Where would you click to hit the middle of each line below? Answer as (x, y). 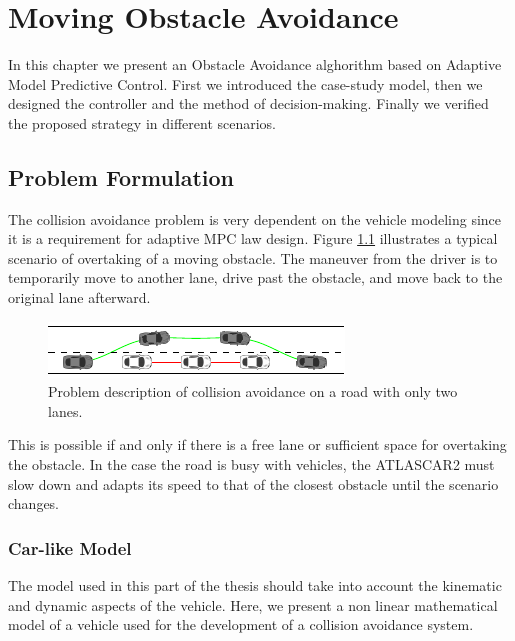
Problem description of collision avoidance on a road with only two (253, 391)
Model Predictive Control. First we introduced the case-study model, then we (245, 83)
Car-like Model (70, 547)
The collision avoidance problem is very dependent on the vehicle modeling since (255, 218)
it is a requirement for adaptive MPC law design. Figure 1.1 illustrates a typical (253, 238)
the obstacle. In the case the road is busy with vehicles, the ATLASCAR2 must (251, 464)
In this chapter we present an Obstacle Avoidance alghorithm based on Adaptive (255, 64)
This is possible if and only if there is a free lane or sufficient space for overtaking (257, 444)
